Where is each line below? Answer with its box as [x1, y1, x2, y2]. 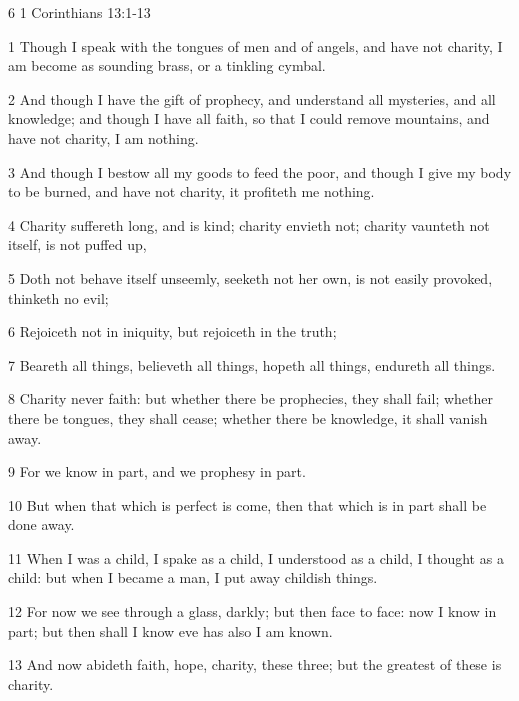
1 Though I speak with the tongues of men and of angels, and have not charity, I [8, 35, 503, 56]
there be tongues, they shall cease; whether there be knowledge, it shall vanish [8, 407, 488, 428]
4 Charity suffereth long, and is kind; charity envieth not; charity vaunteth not [8, 214, 490, 235]
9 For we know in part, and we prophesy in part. [8, 461, 306, 482]
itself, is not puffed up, [8, 234, 147, 255]
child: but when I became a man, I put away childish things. [8, 567, 378, 588]
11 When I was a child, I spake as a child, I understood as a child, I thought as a [8, 547, 504, 568]
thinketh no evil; [8, 287, 109, 308]
